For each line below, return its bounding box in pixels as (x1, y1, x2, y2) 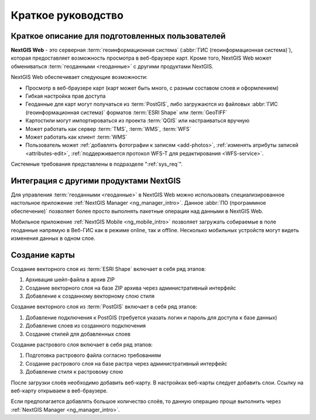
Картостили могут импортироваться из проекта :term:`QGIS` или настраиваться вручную (25, 117, 250, 124)
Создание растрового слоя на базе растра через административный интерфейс (25, 360, 228, 367)
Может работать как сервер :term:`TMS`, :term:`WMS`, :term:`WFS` (25, 125, 191, 132)
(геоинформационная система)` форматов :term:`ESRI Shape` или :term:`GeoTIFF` (25, 109, 228, 116)
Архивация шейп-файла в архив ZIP (25, 276, 115, 283)
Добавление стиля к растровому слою (25, 369, 123, 376)
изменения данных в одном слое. (11, 235, 96, 242)
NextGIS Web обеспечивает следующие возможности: (11, 74, 148, 81)
